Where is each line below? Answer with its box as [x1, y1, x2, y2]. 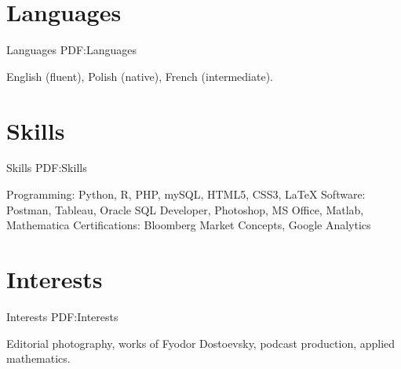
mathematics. [6, 350, 71, 367]
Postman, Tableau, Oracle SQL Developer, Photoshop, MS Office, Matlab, [6, 201, 364, 217]
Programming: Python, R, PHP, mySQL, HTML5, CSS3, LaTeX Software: [6, 186, 366, 203]
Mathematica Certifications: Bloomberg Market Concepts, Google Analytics [6, 217, 371, 233]
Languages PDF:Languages [6, 42, 137, 58]
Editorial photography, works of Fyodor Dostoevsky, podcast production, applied [6, 334, 396, 351]
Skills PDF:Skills [6, 159, 87, 176]
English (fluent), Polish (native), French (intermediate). [6, 68, 273, 84]
